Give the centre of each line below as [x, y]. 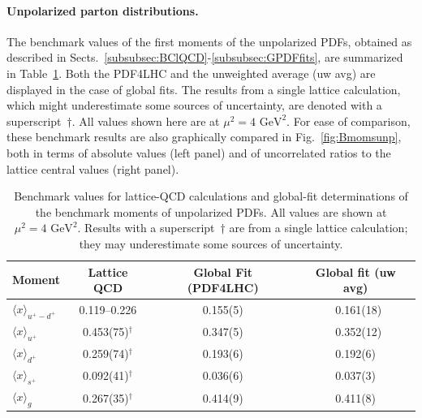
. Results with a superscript [146, 228]
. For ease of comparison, [349, 121]
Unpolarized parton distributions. [103, 10]
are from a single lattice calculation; [319, 228]
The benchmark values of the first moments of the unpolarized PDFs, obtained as [209, 41]
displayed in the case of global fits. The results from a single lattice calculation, [204, 89]
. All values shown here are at [146, 121]
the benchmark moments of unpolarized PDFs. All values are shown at [211, 211]
